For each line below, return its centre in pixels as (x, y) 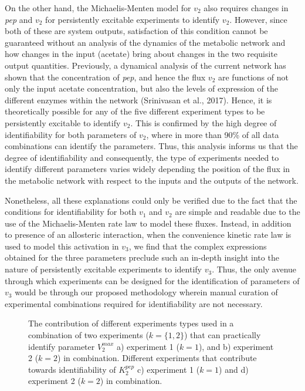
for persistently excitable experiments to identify (133, 19)
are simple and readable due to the (238, 212)
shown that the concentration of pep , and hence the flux (105, 77)
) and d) (234, 369)
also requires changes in (246, 8)
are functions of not (253, 77)
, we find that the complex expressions (198, 246)
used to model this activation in (62, 246)
